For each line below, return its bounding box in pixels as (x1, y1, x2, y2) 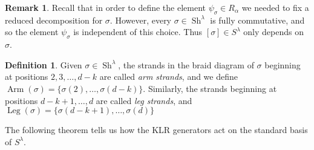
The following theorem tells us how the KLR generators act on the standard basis (5, 123, 308, 136)
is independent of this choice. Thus (73, 25, 203, 38)
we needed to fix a (241, 1, 309, 13)
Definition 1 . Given (5, 58, 82, 71)
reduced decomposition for (5, 13, 103, 26)
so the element (5, 25, 59, 38)
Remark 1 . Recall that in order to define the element (5, 1, 206, 13)
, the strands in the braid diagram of (118, 58, 254, 71)
